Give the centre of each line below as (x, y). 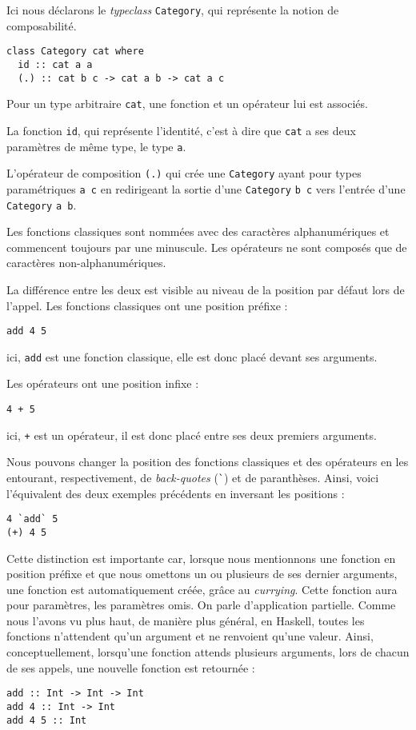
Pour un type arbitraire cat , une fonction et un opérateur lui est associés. (187, 104)
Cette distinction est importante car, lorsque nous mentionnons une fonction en (201, 558)
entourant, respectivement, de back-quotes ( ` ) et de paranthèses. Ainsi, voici (193, 477)
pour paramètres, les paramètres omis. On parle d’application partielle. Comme (201, 605)
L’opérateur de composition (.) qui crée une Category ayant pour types (184, 173)
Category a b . (42, 204)
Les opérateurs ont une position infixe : (103, 383)
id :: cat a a (55, 64)
